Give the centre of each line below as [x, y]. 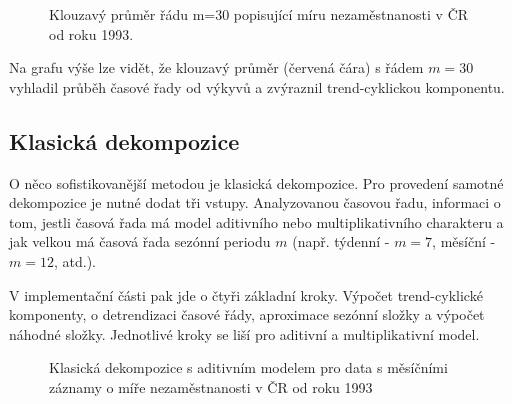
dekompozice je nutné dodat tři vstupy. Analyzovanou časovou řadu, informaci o [255, 202]
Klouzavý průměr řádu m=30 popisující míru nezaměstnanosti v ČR [259, 14]
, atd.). [74, 260]
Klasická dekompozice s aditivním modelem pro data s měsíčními [248, 367]
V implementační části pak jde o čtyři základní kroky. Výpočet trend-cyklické [246, 294]
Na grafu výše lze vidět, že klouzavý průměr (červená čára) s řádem [216, 67]
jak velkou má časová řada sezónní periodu [140, 241]
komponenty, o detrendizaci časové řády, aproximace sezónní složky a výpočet [247, 314]
